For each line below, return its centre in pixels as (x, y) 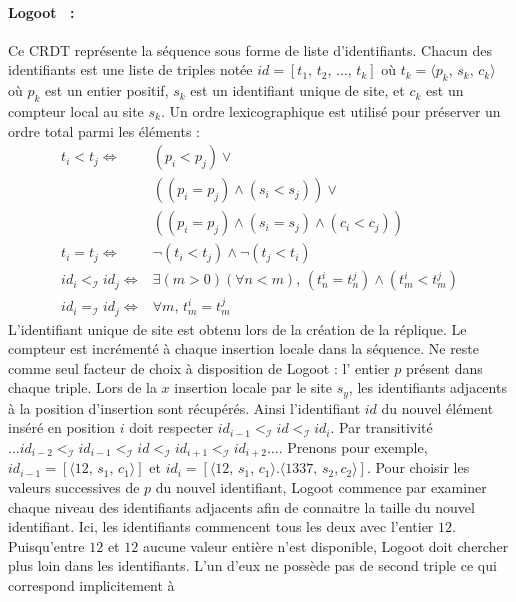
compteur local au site (76, 110)
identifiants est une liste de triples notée (130, 69)
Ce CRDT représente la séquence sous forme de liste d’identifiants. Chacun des (250, 49)
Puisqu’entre (46, 545)
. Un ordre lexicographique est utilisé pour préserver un (330, 110)
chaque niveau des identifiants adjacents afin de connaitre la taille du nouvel (241, 506)
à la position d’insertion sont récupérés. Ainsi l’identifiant (184, 407)
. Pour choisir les (418, 467)
